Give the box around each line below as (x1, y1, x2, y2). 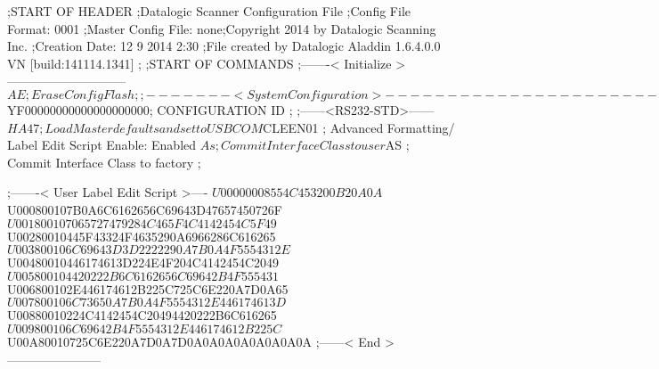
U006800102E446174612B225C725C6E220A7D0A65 (7, 279, 289, 298)
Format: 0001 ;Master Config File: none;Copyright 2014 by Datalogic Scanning (7, 19, 436, 37)
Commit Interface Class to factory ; (7, 152, 201, 171)
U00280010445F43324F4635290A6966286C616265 (7, 226, 276, 245)
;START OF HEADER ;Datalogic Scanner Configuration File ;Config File (7, 2, 411, 20)
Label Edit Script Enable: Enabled (7, 135, 197, 154)
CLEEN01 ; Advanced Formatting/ (263, 118, 455, 136)
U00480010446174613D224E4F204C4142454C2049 (7, 253, 280, 272)
